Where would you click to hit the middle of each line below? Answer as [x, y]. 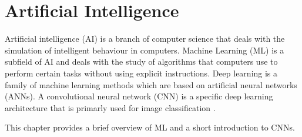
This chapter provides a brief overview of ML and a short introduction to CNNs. [150, 127]
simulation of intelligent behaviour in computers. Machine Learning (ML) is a [145, 50]
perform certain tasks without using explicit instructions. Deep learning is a [141, 73]
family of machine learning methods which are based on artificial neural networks [151, 84]
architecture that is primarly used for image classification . [110, 107]
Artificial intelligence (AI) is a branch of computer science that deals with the [145, 39]
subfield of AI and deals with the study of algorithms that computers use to [141, 61]
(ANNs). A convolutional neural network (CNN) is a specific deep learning [139, 96]
